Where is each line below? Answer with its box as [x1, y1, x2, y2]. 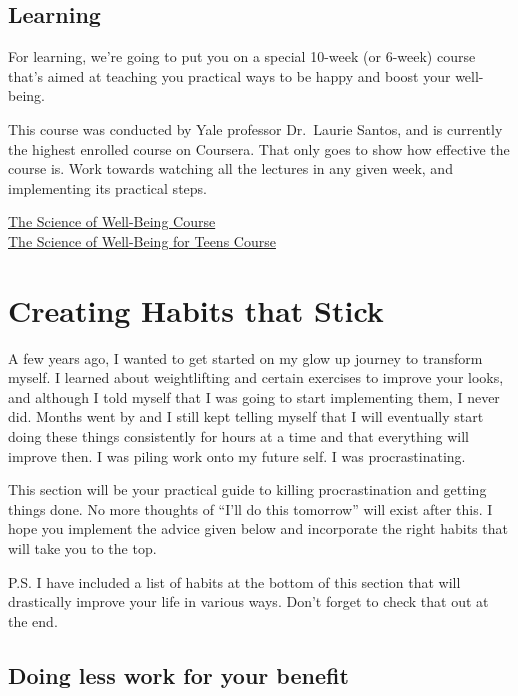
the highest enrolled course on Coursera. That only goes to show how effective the [8, 138, 510, 159]
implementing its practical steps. [8, 177, 207, 198]
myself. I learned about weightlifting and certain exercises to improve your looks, [8, 367, 504, 388]
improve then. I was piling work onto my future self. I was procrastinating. [8, 445, 466, 466]
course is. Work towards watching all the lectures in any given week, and [8, 158, 453, 179]
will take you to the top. [8, 538, 157, 559]
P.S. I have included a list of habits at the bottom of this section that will [8, 571, 461, 592]
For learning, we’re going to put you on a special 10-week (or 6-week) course [8, 46, 476, 67]
